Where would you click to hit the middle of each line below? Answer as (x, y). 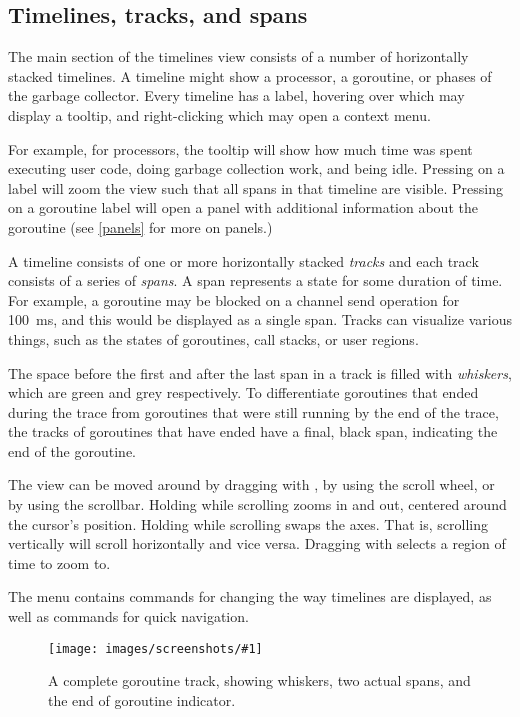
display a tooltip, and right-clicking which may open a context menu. (219, 114)
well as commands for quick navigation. (128, 616)
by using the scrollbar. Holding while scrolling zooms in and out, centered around (257, 504)
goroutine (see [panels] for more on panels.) (140, 226)
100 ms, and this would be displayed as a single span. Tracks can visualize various (260, 319)
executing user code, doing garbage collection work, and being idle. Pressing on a (256, 168)
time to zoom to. (59, 562)
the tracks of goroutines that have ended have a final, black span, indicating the (253, 431)
